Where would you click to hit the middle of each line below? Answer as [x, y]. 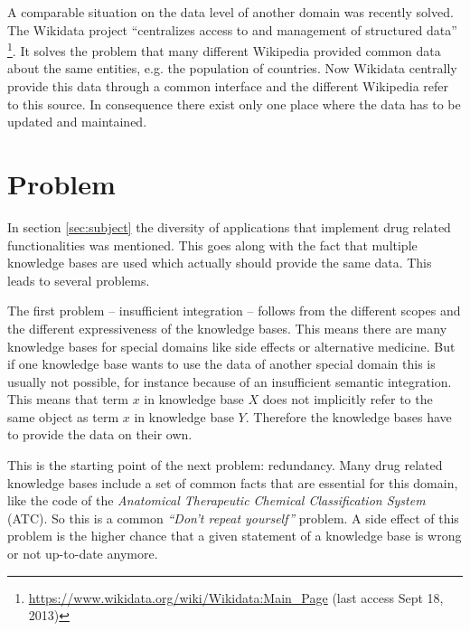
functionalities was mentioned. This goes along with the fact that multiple [212, 245]
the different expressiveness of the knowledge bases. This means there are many [227, 328]
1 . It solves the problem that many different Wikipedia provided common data [224, 49]
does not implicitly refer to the [348, 399]
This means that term [68, 399]
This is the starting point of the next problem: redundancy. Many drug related [225, 465]
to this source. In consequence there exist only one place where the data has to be [234, 104]
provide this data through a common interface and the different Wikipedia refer [228, 86]
